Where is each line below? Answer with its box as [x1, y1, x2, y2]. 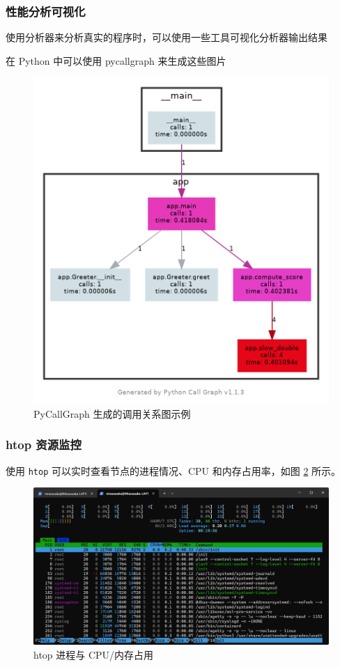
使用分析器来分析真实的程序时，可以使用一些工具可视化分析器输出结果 [6, 30, 327, 45]
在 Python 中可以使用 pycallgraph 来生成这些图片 [6, 53, 226, 68]
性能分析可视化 [6, 2, 86, 19]
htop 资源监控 [6, 436, 82, 453]
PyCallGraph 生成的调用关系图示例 [33, 406, 191, 421]
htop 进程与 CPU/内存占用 [33, 648, 154, 662]
